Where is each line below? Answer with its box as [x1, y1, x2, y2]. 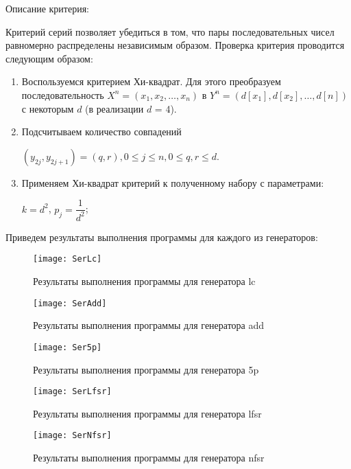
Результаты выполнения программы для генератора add [33, 318, 265, 332]
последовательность [21, 87, 104, 102]
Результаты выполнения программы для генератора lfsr [33, 406, 262, 420]
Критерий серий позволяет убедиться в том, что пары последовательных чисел [5, 24, 335, 38]
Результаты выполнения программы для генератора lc [33, 274, 256, 288]
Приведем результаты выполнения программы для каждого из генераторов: [5, 229, 318, 244]
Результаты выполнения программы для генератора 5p [33, 362, 259, 376]
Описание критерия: [5, 1, 90, 15]
